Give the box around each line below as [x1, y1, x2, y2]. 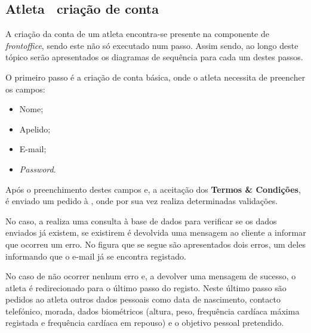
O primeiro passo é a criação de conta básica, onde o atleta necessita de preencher [5, 70, 306, 83]
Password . [19, 162, 56, 175]
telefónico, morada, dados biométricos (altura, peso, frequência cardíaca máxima [5, 304, 300, 317]
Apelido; [19, 122, 51, 135]
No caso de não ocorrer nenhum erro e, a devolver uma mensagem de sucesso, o [5, 270, 296, 282]
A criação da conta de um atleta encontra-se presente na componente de [5, 27, 269, 40]
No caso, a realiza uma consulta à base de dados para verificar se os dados [5, 214, 277, 227]
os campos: [5, 82, 45, 95]
